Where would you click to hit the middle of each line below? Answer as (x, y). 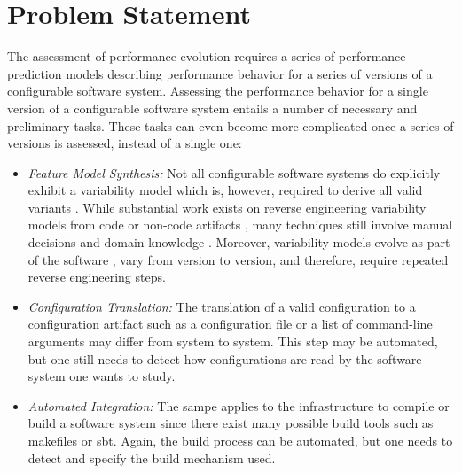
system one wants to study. (102, 376)
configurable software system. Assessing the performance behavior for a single (218, 91)
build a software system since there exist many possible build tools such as (231, 423)
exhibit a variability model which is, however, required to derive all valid (225, 190)
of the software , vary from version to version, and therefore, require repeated (238, 259)
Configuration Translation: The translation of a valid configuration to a (222, 306)
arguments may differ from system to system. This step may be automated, (233, 341)
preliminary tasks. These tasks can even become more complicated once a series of (231, 125)
